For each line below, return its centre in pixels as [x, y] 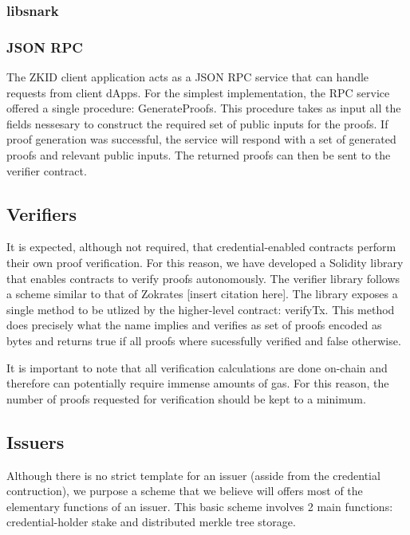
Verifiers [41, 213]
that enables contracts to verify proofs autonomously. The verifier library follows [203, 278]
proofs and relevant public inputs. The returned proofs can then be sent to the [199, 155]
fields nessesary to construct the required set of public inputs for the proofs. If [197, 123]
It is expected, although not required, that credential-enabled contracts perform [201, 247]
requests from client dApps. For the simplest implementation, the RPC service [198, 92]
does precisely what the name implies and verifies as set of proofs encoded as [194, 325]
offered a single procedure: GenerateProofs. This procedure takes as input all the [204, 108]
